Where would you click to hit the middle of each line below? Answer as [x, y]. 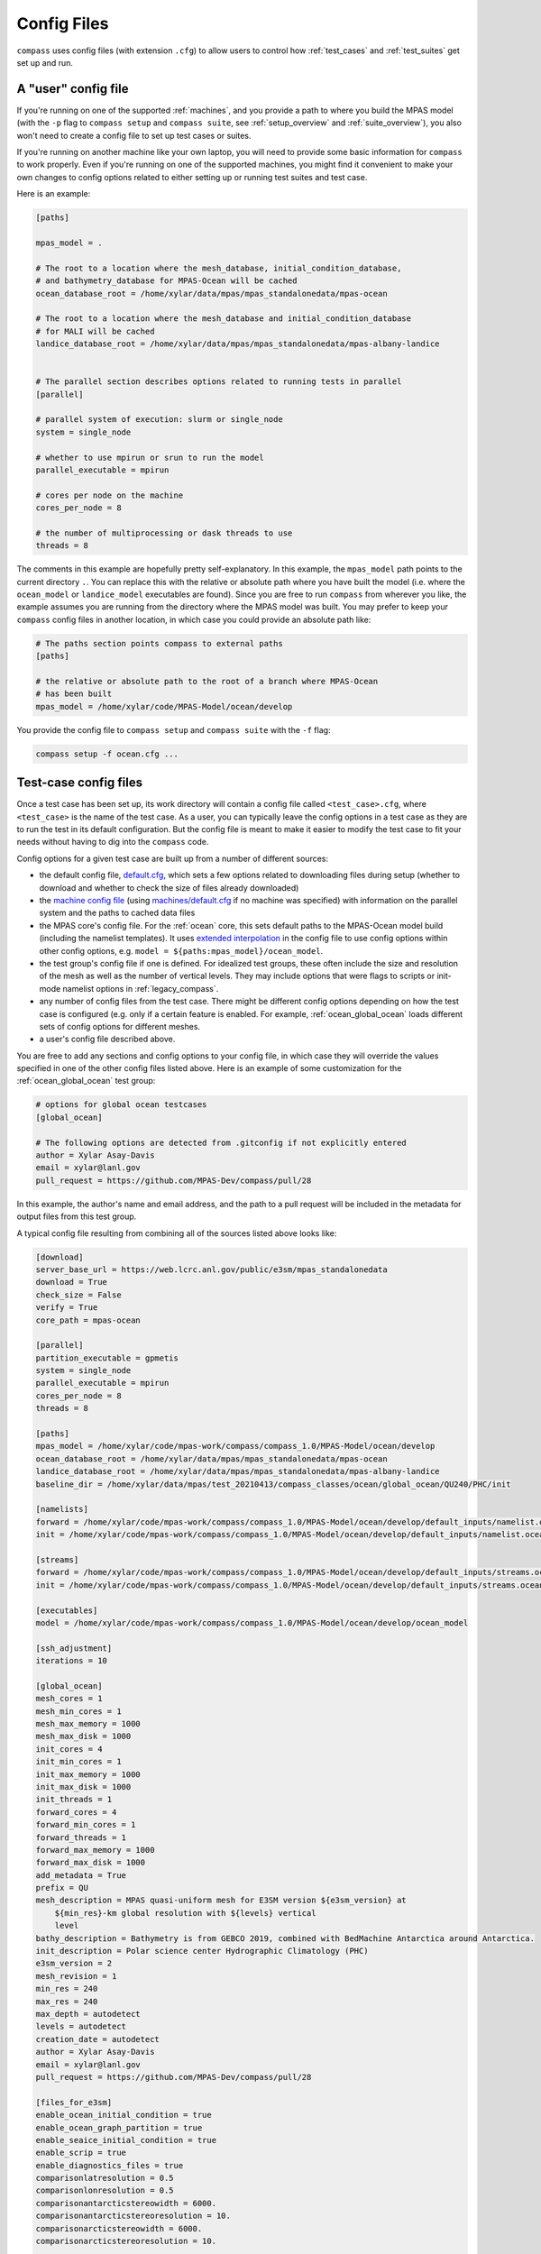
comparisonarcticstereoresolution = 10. [126, 2241]
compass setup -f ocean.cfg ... [107, 754]
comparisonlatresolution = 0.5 [105, 2178]
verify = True [67, 1308]
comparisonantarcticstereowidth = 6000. [126, 2203]
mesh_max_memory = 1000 [88, 1724]
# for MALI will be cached [95, 331]
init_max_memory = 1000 [88, 1774]
